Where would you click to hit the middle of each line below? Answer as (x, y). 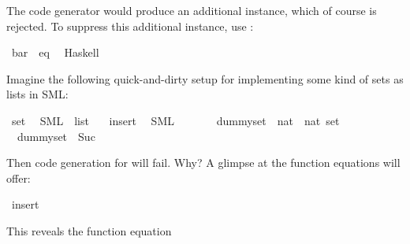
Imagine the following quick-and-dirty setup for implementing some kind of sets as (205, 78)
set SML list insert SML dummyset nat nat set (175, 120)
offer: (19, 177)
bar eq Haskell (55, 52)
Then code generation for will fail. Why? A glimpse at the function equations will (203, 163)
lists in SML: (37, 94)
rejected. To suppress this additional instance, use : (130, 26)
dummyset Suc (56, 136)
